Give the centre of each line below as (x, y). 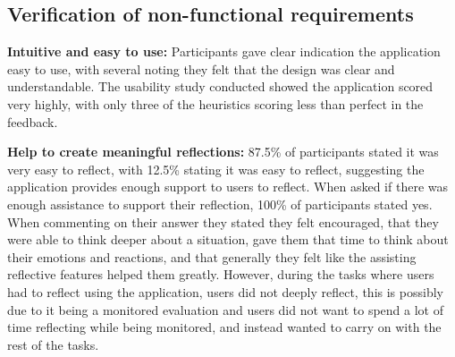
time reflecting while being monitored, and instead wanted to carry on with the (224, 327)
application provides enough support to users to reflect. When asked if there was (227, 187)
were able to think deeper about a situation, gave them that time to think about (228, 239)
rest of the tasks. (53, 344)
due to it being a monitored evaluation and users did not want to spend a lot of (225, 309)
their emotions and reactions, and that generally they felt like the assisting (212, 256)
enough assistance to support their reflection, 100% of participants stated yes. (220, 204)
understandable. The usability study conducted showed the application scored (220, 86)
